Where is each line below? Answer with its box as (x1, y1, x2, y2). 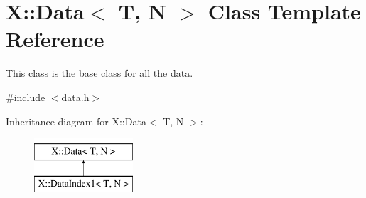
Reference (6, 24, 104, 53)
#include (6, 89, 45, 104)
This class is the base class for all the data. (6, 66, 193, 80)
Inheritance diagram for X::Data (6, 113, 146, 128)
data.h (61, 89, 90, 104)
